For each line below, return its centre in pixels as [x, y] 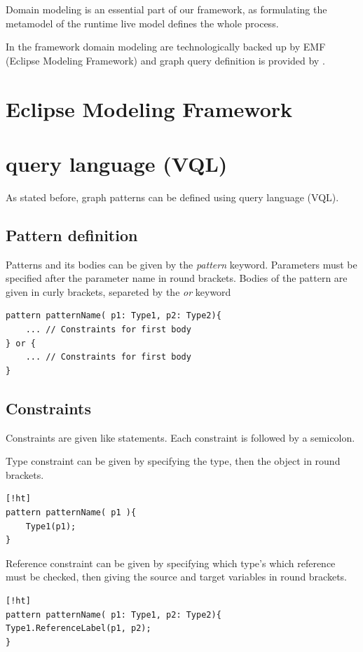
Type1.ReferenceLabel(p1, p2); [78, 629]
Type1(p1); [51, 526]
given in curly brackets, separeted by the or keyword [118, 291]
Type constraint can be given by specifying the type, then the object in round [173, 461]
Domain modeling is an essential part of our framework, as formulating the [166, 9]
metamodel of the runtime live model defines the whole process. [142, 23]
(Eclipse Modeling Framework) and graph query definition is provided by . [165, 60]
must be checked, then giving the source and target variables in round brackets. [176, 577]
